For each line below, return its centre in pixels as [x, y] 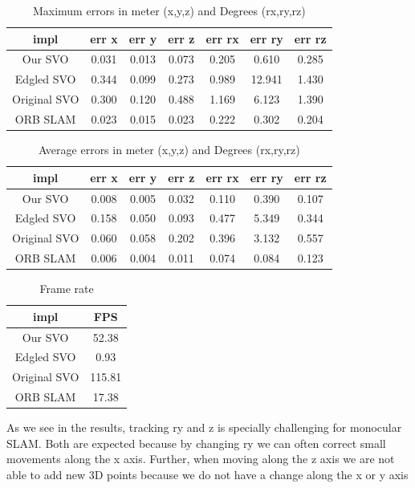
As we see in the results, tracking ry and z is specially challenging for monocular [204, 427]
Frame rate [67, 289]
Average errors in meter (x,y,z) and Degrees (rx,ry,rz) [169, 150]
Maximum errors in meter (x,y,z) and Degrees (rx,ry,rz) [169, 10]
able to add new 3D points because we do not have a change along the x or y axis [207, 474]
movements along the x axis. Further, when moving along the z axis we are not [201, 459]
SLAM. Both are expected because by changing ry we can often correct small [196, 443]
